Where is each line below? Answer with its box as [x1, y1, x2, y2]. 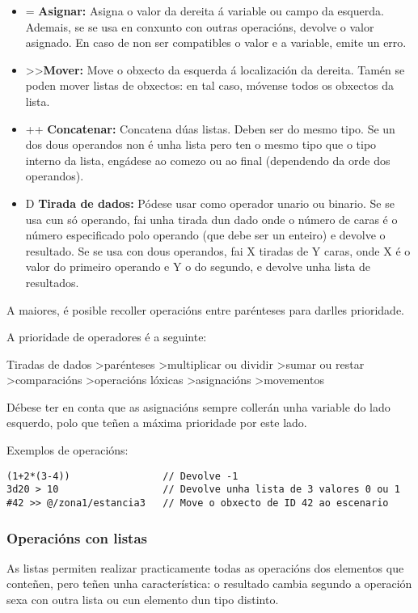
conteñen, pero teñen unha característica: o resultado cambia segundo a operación [6, 575, 412, 592]
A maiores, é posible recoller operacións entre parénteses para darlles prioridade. [6, 301, 404, 318]
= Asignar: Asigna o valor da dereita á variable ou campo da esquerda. [25, 2, 384, 19]
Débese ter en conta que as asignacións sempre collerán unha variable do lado [6, 398, 391, 415]
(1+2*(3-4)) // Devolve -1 [6, 470, 239, 482]
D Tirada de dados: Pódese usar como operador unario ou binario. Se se [25, 194, 395, 211]
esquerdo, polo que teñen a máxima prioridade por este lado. [6, 414, 307, 431]
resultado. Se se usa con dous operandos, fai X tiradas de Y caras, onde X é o [25, 242, 411, 259]
